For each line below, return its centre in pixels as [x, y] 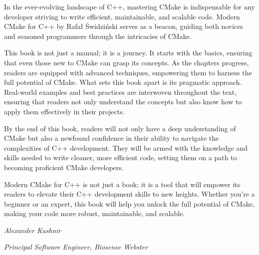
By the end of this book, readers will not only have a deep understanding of [120, 128]
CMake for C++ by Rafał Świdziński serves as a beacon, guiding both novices [124, 26]
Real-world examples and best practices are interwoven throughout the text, [121, 92]
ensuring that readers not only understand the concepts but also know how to [123, 102]
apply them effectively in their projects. [64, 111]
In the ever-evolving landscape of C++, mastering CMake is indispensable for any [129, 6]
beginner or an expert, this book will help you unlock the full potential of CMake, [129, 203]
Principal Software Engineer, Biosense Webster [76, 247]
